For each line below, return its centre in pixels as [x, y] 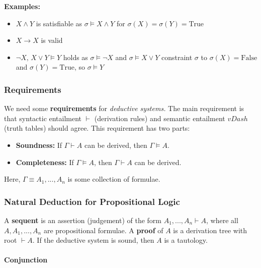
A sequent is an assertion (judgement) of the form [83, 220]
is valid [52, 40]
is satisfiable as [59, 23]
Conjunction [26, 260]
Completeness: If [45, 162]
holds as [75, 57]
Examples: [22, 6]
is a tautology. [186, 240]
